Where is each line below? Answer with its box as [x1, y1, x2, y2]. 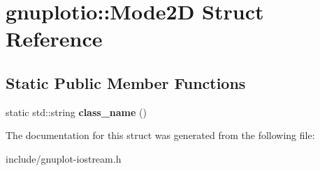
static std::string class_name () [6, 104, 147, 119]
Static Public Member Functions [6, 72, 246, 93]
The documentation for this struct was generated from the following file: [6, 128, 315, 142]
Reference [6, 24, 103, 53]
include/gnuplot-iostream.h [6, 151, 122, 165]
